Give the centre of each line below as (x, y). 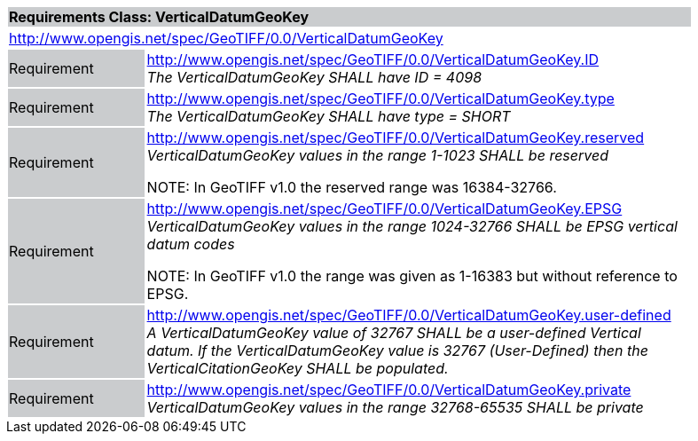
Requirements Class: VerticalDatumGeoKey (159, 17)
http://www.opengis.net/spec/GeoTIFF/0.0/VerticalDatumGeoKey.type (380, 98)
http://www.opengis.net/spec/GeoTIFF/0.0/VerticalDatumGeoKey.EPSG (384, 209)
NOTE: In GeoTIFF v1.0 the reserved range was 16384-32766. (352, 187)
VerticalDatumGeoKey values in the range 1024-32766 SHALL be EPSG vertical (412, 226)
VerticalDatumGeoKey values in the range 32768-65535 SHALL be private (395, 407)
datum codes (191, 244)
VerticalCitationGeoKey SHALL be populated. (298, 368)
